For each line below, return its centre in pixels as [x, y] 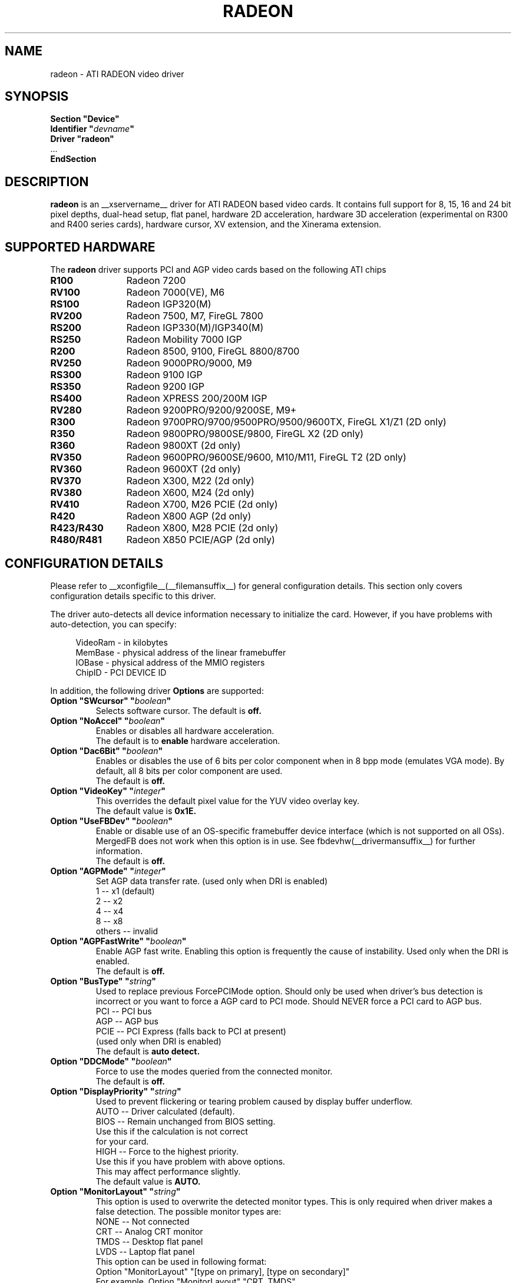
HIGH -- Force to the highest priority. [167, 1151]
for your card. [122, 1141]
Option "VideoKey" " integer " [108, 791]
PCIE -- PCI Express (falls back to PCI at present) [191, 1031]
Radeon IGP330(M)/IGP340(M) [195, 328]
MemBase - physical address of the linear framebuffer [181, 652]
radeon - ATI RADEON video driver [117, 74]
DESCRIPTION [47, 181]
